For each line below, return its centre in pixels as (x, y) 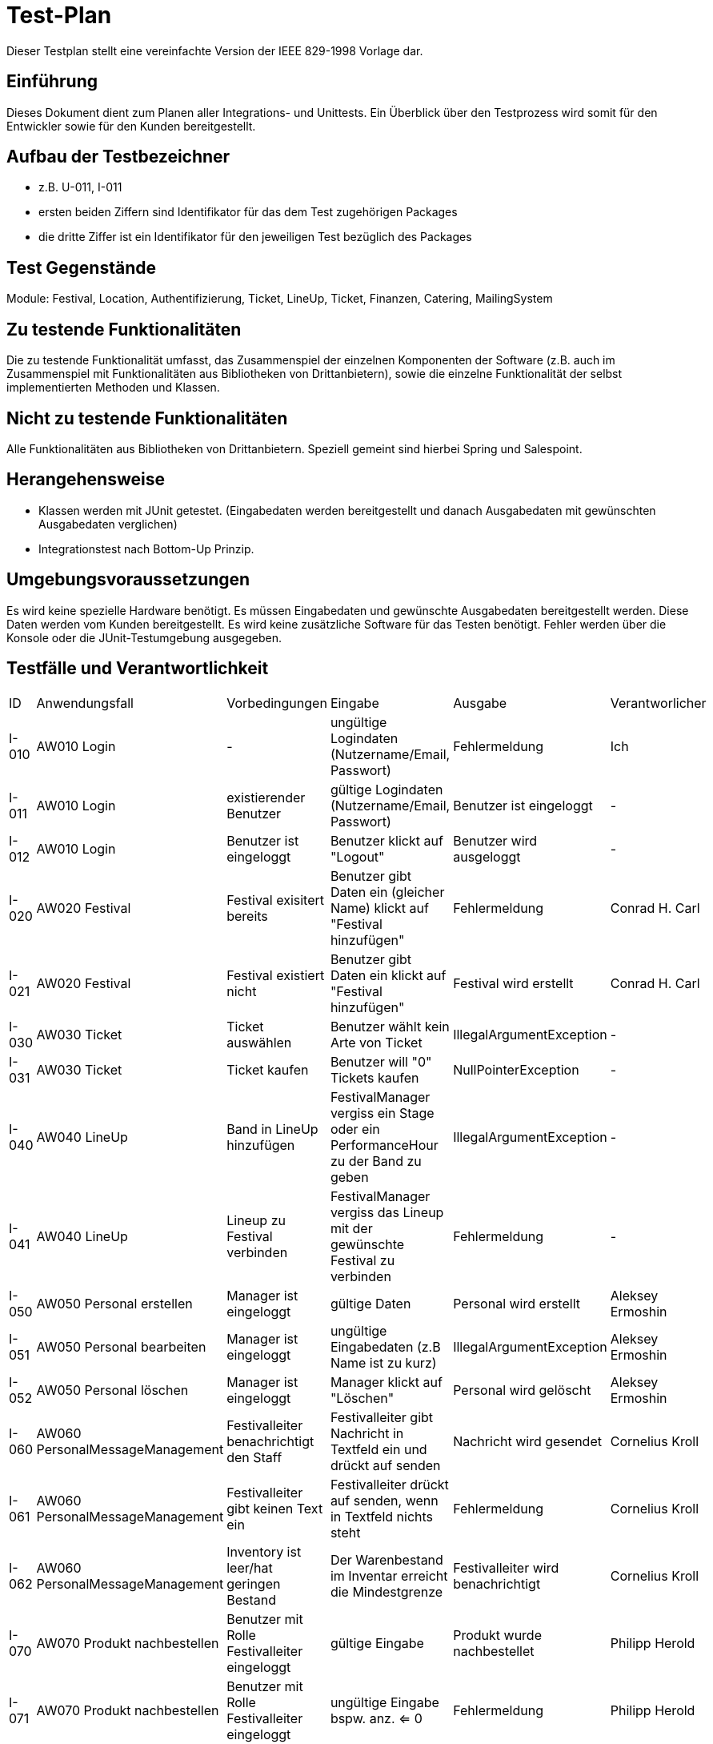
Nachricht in (367, 1433)
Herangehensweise (86, 480)
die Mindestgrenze (387, 1591)
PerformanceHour (384, 1145)
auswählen (259, 1042)
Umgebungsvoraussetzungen (128, 580)
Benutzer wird (495, 840)
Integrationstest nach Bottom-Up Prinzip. (146, 549)
